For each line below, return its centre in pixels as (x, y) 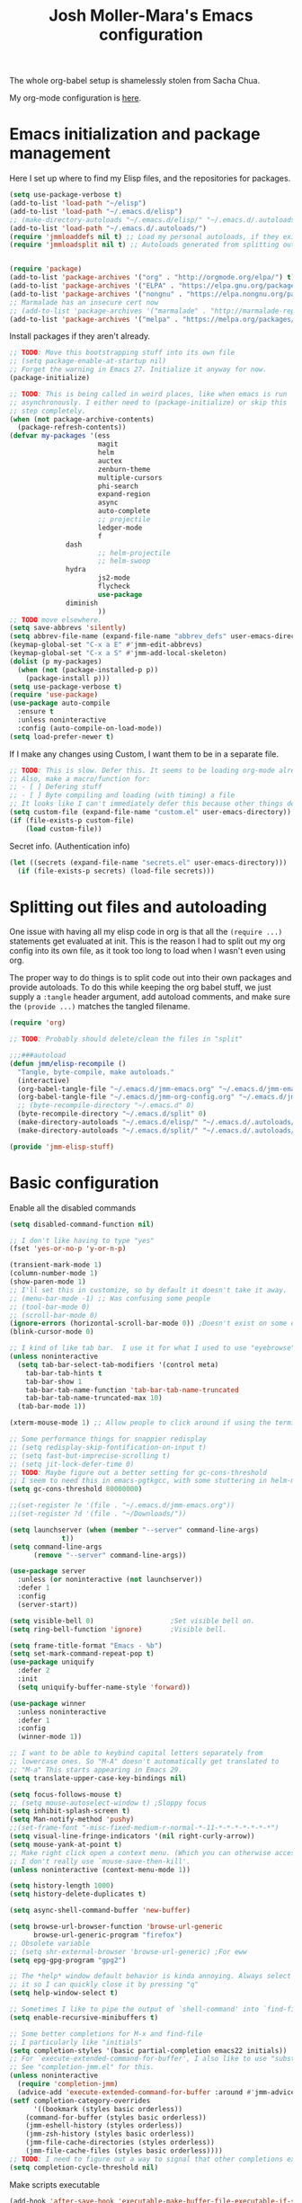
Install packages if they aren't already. (80, 336)
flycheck (114, 586)
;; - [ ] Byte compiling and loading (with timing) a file (122, 795)
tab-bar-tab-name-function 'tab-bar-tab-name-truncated (133, 1390)
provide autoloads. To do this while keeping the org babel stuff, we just (140, 987)
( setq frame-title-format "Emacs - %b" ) (86, 1646)
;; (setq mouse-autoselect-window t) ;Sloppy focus (108, 1803)
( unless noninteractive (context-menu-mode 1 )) (100, 1870)
